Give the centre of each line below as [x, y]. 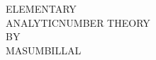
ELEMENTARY [41, 8]
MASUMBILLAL [44, 50]
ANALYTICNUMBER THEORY [78, 22]
